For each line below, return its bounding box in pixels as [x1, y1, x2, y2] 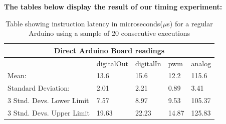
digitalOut [96, 58, 128, 68]
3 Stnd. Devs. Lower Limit [8, 95, 89, 106]
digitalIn [135, 58, 161, 68]
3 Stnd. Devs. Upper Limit [8, 108, 90, 118]
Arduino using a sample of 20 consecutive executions [29, 28, 190, 38]
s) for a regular [167, 18, 213, 28]
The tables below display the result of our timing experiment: [4, 1, 222, 11]
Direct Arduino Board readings [54, 45, 165, 55]
